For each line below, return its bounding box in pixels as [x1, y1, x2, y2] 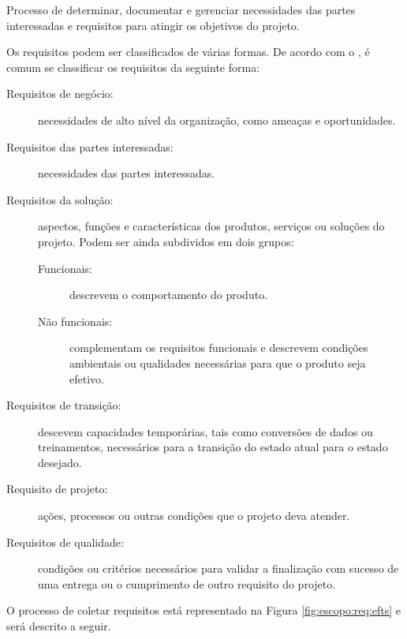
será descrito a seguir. [6, 618, 111, 634]
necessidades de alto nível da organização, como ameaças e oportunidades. [38, 111, 396, 128]
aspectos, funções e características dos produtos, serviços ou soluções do [38, 218, 385, 234]
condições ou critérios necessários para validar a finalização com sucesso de [38, 560, 399, 577]
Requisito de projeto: [6, 480, 108, 497]
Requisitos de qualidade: [6, 533, 124, 550]
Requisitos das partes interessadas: [6, 138, 174, 155]
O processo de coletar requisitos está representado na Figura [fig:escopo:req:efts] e [6, 602, 401, 618]
